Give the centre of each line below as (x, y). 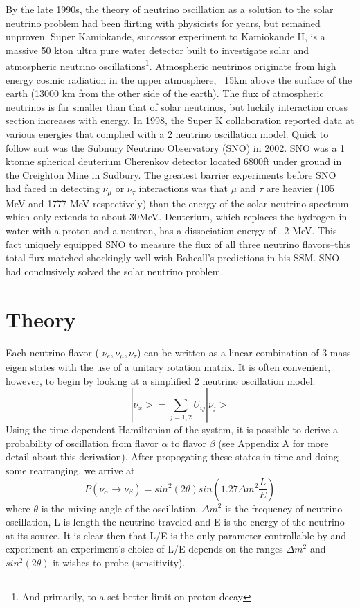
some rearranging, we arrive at (70, 470)
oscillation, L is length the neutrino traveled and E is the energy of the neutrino (175, 522)
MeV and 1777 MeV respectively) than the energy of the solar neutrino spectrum (177, 203)
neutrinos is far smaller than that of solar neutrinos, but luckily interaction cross (177, 106)
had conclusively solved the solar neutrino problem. (115, 271)
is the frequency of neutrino (284, 508)
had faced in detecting (53, 188)
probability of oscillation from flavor (82, 443)
